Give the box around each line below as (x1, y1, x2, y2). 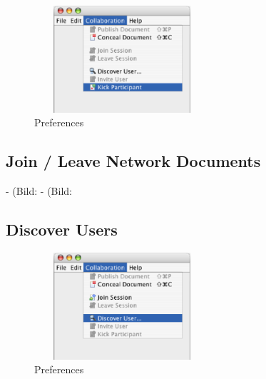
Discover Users (6, 218, 118, 241)
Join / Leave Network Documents (6, 150, 261, 172)
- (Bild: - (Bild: (6, 183, 72, 198)
